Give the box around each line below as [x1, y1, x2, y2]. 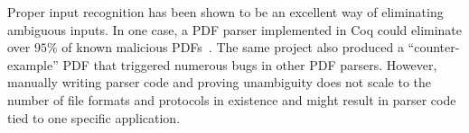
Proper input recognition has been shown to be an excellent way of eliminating [7, 3, 444, 21]
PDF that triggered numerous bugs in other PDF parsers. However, [62, 55, 437, 74]
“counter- [408, 38, 460, 57]
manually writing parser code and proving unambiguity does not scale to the [7, 73, 432, 92]
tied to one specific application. [7, 108, 181, 127]
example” [7, 55, 59, 74]
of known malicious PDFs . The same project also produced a [61, 38, 404, 57]
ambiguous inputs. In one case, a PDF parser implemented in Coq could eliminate [7, 20, 463, 39]
